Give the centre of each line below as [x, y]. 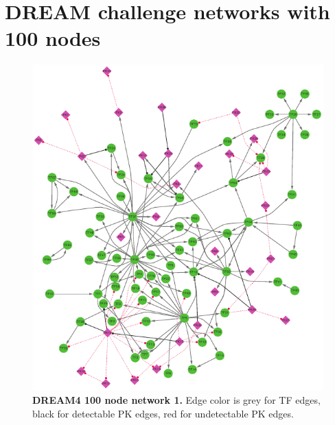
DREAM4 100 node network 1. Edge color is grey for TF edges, [176, 400]
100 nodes [53, 38]
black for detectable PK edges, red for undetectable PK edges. [163, 413]
